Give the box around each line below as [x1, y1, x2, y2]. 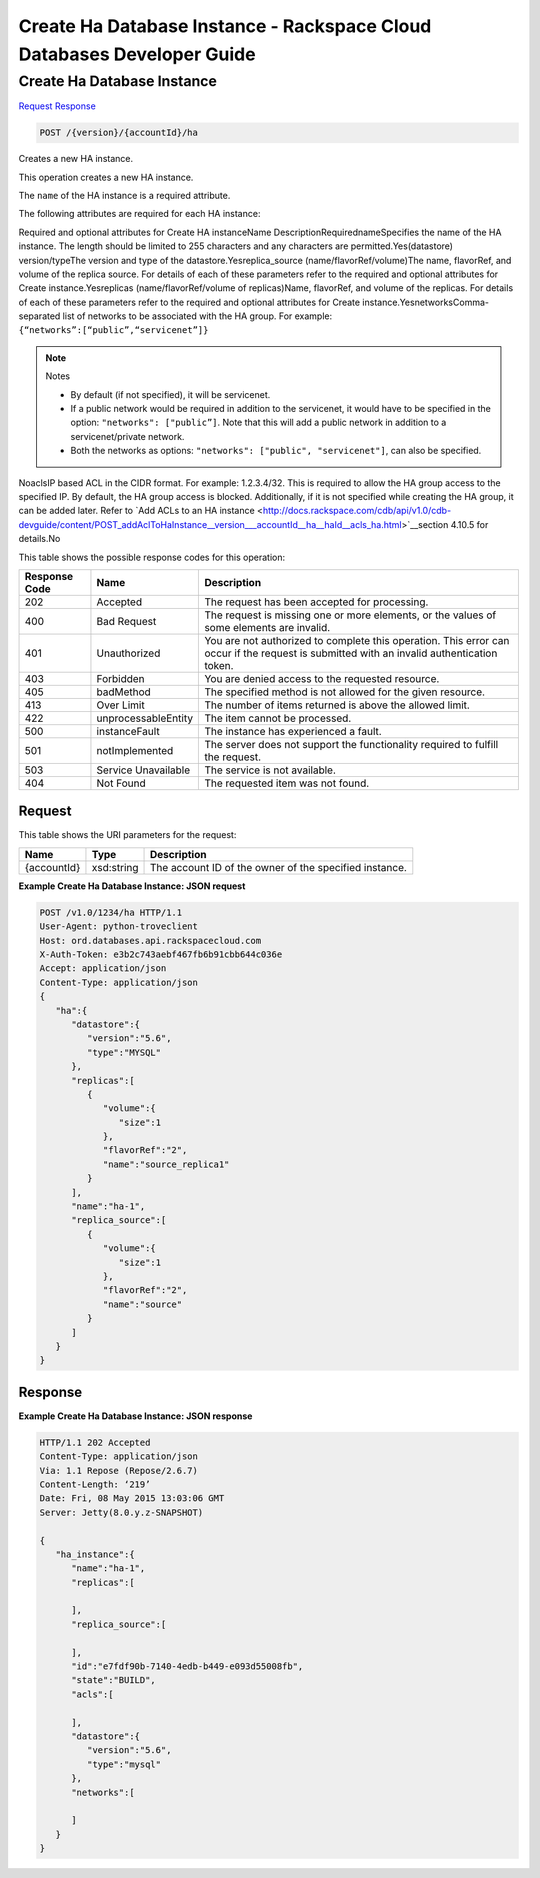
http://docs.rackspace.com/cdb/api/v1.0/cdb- [262, 505, 452, 517]
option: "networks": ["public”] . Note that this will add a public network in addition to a [70, 416, 447, 429]
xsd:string [91, 860, 139, 874]
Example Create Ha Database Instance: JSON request [18, 880, 246, 892]
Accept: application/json [39, 963, 167, 974]
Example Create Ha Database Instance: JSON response [18, 1410, 253, 1422]
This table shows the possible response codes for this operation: [18, 551, 286, 563]
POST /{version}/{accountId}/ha [39, 127, 199, 139]
